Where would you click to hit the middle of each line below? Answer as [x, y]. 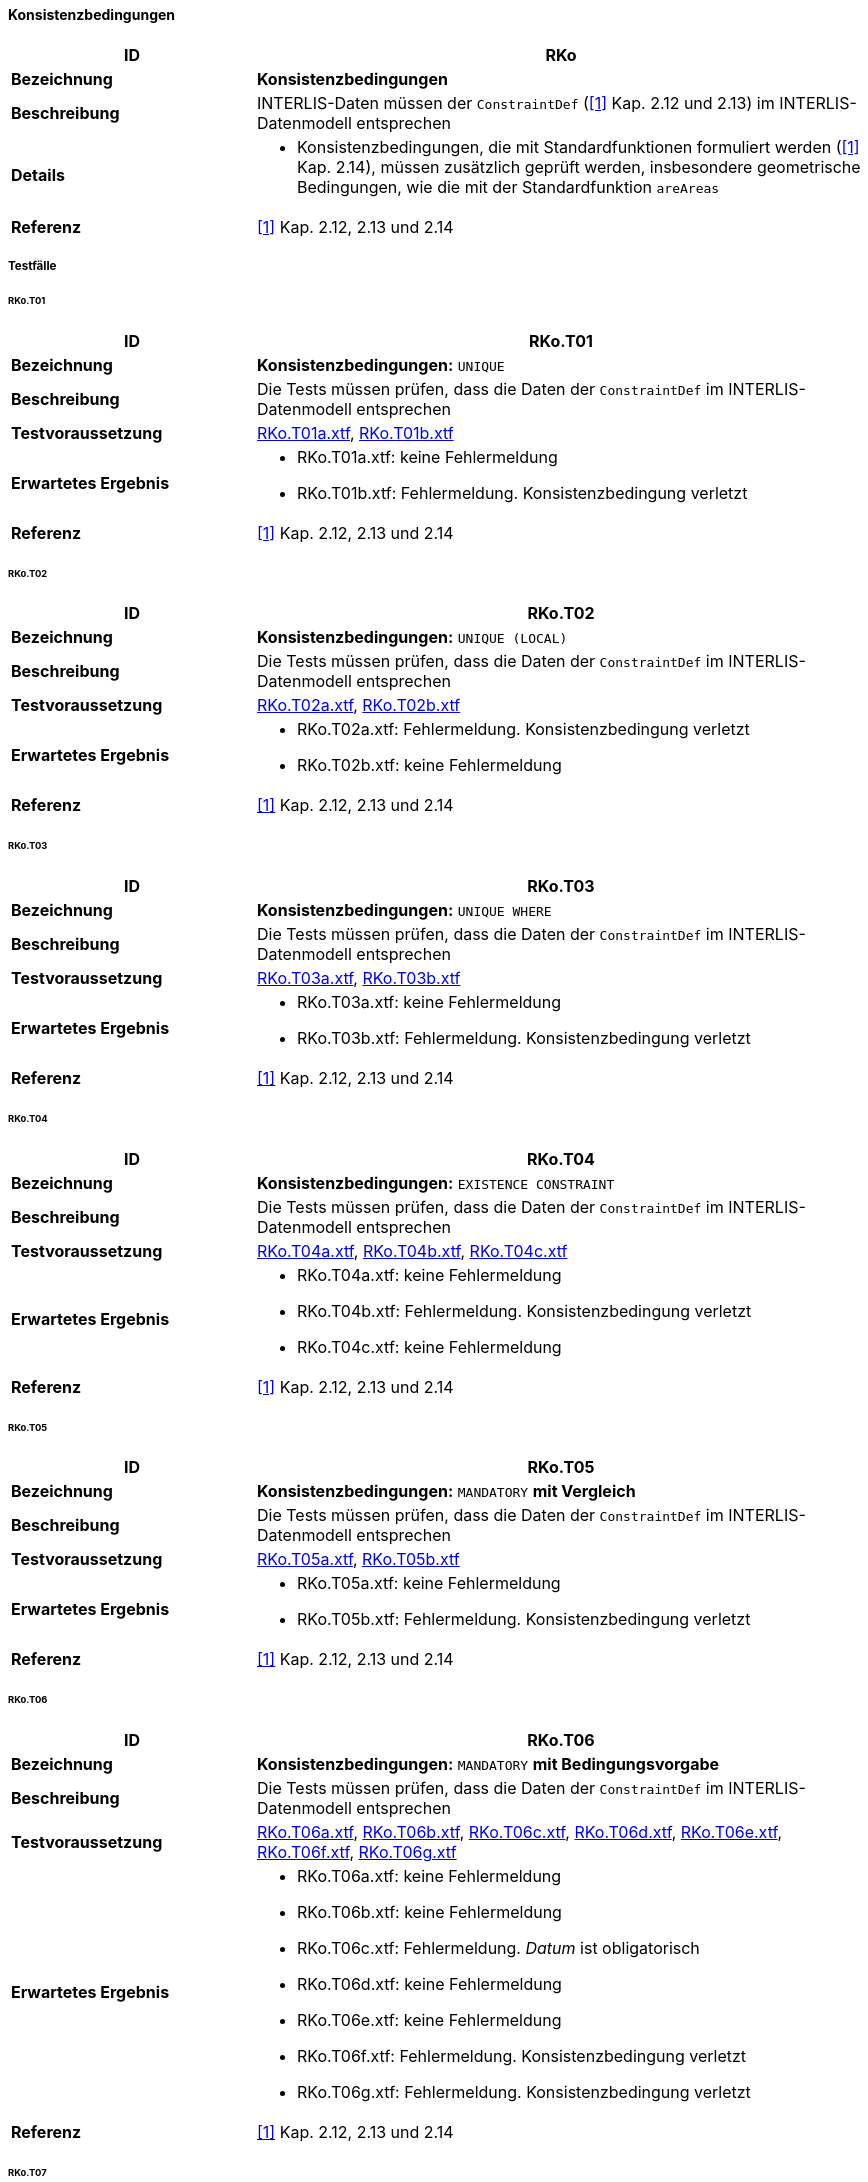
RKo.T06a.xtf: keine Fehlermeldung [429, 1876]
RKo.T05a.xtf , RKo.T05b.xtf [358, 1559]
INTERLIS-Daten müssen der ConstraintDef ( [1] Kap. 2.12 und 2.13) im [515, 102]
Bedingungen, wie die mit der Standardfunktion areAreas [508, 186]
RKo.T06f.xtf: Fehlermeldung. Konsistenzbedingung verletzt [521, 2056]
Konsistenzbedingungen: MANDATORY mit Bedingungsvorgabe [488, 1764]
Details [38, 174]
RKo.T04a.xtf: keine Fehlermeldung [429, 1274]
